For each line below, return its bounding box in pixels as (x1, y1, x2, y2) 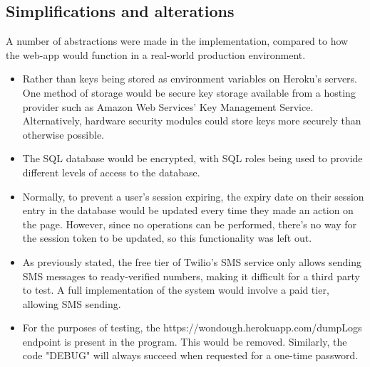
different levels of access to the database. (22, 164, 200, 179)
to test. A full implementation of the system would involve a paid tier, (22, 282, 329, 297)
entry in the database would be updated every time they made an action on (22, 203, 354, 218)
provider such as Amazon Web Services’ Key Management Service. (22, 99, 314, 114)
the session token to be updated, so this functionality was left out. (22, 230, 312, 245)
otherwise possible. (22, 127, 105, 142)
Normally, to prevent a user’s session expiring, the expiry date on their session (22, 188, 364, 203)
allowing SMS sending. (22, 296, 121, 311)
